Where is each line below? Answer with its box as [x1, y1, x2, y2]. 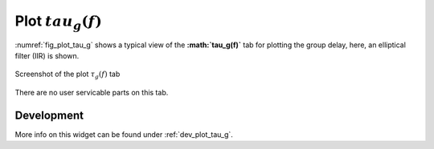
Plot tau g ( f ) [14, 12, 102, 32]
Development [14, 108, 84, 122]
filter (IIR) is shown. [14, 50, 80, 60]
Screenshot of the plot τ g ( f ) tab [14, 69, 121, 81]
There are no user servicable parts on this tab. [14, 87, 169, 97]
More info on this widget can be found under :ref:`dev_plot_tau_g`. [14, 129, 233, 139]
